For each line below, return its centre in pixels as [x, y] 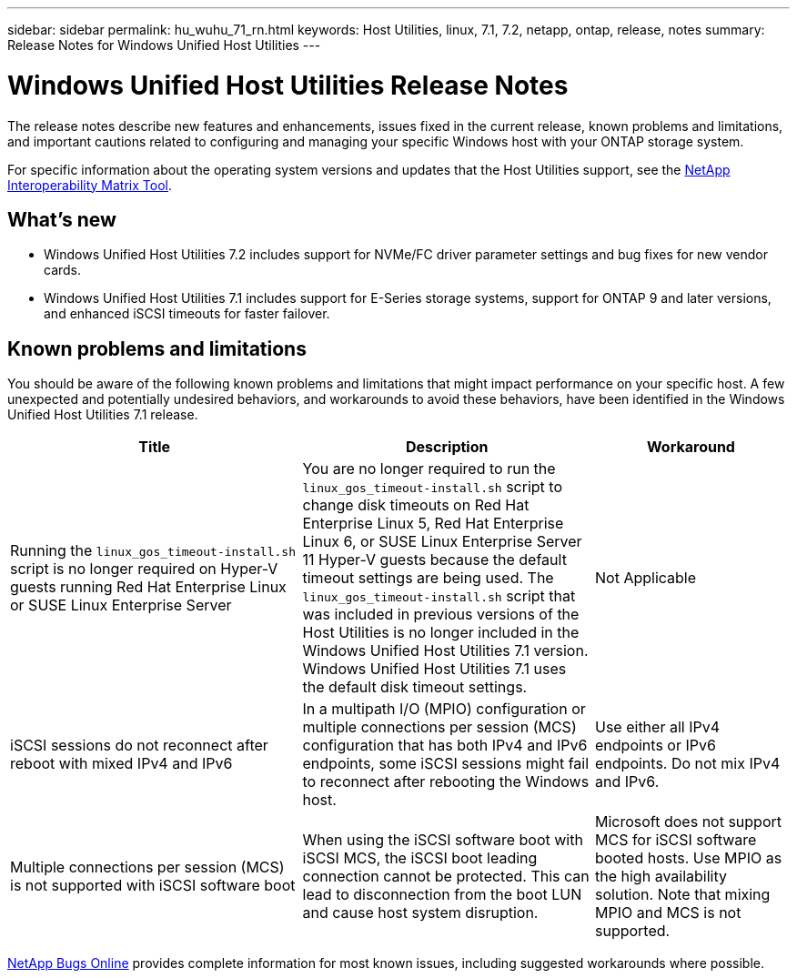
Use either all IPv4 [658, 727]
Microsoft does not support [689, 822]
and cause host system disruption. [420, 913]
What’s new [62, 219]
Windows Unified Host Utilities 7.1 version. [445, 651]
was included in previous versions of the [441, 615]
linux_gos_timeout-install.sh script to [432, 487]
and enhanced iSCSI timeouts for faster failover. [187, 314]
